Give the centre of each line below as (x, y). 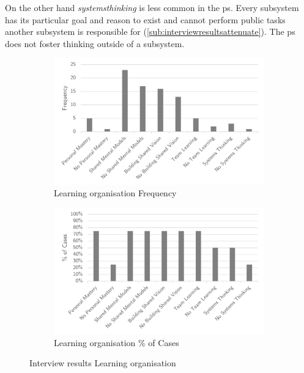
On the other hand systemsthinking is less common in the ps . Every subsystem (152, 7)
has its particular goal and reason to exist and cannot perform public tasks (145, 19)
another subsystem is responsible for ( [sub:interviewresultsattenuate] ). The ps (150, 31)
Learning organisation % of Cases (117, 342)
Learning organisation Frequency (115, 193)
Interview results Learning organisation (103, 363)
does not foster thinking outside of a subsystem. (95, 43)
